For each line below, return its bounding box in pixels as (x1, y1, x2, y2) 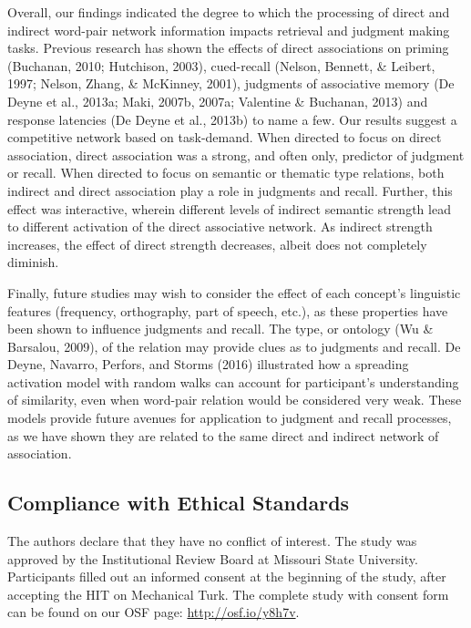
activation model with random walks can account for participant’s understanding (7, 372, 459, 391)
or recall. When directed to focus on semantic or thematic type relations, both (7, 163, 445, 182)
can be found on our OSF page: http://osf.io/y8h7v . (7, 602, 300, 622)
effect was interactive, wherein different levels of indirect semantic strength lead (7, 199, 451, 218)
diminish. (7, 252, 59, 272)
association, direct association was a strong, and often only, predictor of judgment (7, 145, 465, 164)
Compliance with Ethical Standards (7, 489, 350, 517)
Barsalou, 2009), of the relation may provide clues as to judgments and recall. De (7, 336, 461, 355)
